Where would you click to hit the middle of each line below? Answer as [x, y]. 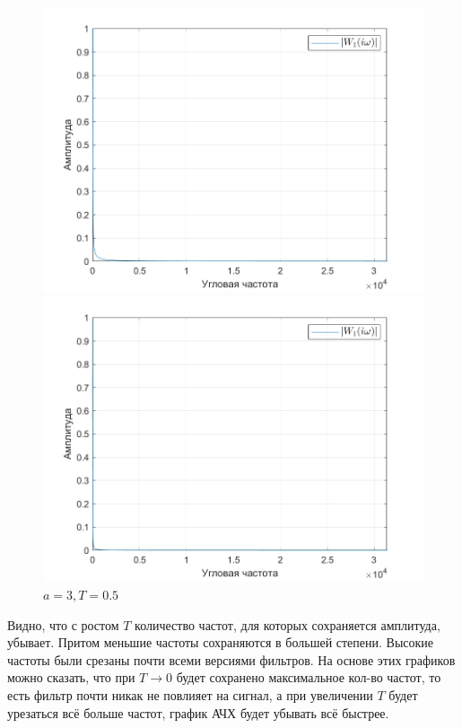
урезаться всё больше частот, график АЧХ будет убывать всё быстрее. [198, 712]
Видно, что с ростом [63, 624]
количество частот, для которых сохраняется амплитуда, [288, 624]
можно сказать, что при [71, 677]
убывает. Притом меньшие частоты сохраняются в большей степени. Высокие [221, 642]
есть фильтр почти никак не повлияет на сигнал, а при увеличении [190, 694]
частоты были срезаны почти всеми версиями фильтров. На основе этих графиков [231, 659]
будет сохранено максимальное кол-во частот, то [309, 677]
